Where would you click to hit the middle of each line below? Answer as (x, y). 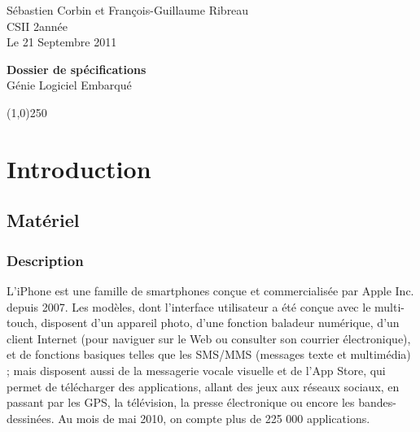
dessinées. (31, 418)
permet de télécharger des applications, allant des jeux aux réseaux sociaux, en (203, 386)
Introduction (79, 168)
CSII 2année (37, 26)
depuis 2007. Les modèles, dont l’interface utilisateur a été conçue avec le (189, 306)
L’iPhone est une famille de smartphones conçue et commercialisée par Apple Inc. (210, 290)
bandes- (377, 402)
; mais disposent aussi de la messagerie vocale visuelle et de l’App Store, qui (196, 370)
